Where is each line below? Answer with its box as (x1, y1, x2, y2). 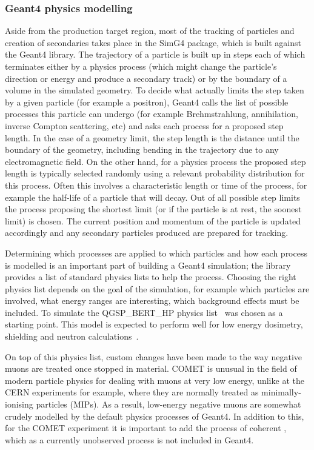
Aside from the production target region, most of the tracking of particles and (5, 24, 295, 37)
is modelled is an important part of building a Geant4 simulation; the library (5, 258, 291, 271)
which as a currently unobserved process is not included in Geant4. (5, 433, 254, 446)
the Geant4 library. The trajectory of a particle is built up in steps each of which (5, 48, 306, 61)
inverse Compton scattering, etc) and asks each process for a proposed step (5, 119, 284, 132)
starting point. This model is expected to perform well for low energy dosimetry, (5, 318, 303, 331)
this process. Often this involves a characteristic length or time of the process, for (5, 178, 307, 191)
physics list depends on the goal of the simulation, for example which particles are (5, 282, 310, 295)
